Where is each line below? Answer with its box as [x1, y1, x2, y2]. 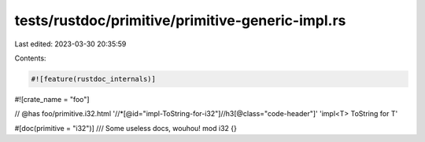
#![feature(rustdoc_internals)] [31, 75, 157, 83]
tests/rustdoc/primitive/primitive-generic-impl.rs [14, 12, 346, 29]
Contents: [14, 53, 46, 63]
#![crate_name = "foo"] [14, 94, 90, 104]
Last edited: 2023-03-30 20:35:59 [14, 39, 127, 49]
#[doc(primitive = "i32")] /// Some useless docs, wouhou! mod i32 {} [14, 123, 238, 133]
